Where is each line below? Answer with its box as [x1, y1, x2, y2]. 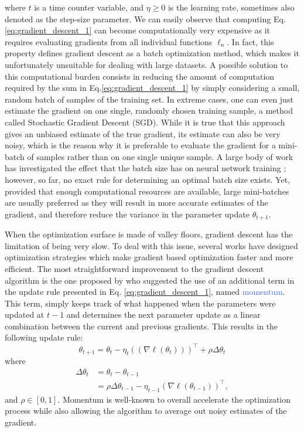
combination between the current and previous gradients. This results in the [5, 319, 278, 332]
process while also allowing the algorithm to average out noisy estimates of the [5, 404, 287, 417]
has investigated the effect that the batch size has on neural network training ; [5, 162, 286, 174]
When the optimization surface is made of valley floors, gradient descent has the [5, 228, 293, 240]
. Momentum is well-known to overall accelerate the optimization [57, 393, 291, 405]
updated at [5, 308, 45, 321]
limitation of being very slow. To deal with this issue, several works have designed [5, 239, 298, 251]
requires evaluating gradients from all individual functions [5, 35, 213, 47]
